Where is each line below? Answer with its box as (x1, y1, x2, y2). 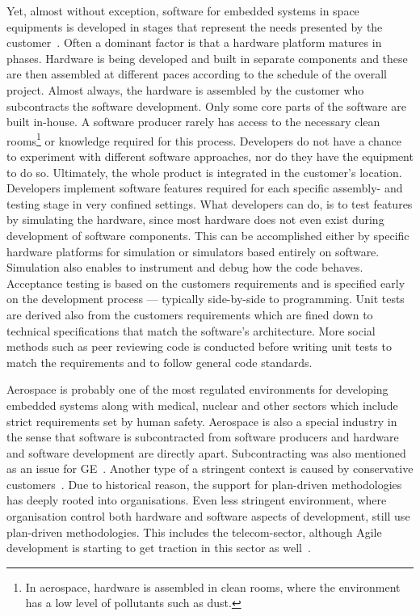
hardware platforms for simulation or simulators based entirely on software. (6, 243, 380, 259)
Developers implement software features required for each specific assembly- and (6, 179, 403, 196)
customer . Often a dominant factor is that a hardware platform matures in (6, 34, 382, 51)
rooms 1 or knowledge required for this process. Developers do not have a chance (6, 129, 401, 149)
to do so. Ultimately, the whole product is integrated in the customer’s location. (6, 163, 402, 180)
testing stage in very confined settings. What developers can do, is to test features (6, 195, 413, 212)
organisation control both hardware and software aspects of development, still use (6, 508, 410, 525)
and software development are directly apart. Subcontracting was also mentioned (6, 444, 406, 461)
